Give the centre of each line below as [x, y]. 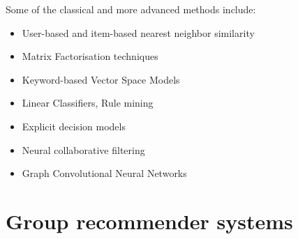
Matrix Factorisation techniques [90, 56]
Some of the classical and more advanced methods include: [131, 9]
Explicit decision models [74, 126]
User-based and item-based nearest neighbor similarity [138, 32]
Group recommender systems [149, 221]
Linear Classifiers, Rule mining [88, 103]
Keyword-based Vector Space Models [101, 79]
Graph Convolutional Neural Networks [104, 173]
